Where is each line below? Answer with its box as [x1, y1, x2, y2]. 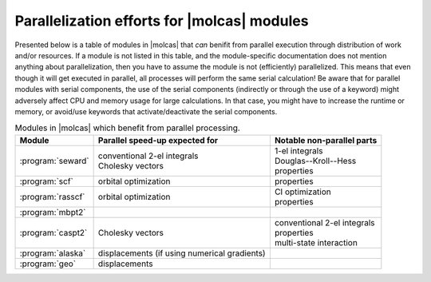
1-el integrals [274, 145, 323, 156]
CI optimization [274, 186, 331, 197]
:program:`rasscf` [19, 191, 85, 202]
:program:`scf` [19, 176, 73, 187]
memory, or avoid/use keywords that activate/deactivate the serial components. [14, 106, 278, 116]
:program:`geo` [19, 258, 76, 269]
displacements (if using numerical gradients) [97, 248, 267, 259]
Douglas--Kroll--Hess [274, 155, 357, 166]
